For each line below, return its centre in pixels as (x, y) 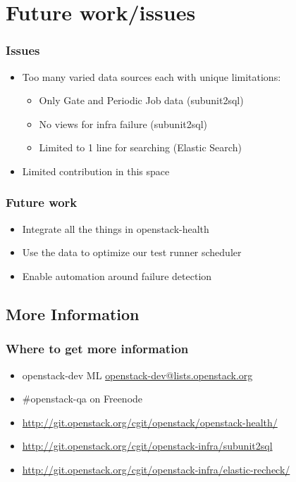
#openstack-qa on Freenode (82, 399)
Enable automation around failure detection (117, 275)
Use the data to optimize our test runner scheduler (132, 252)
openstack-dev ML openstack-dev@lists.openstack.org (137, 375)
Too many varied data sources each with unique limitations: (152, 76)
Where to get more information (97, 349)
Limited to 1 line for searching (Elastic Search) (140, 147)
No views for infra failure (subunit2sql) (123, 123)
